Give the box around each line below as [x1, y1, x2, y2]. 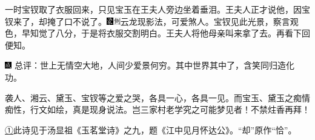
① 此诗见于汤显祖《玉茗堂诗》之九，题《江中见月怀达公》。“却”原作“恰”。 [5, 123, 297, 136]
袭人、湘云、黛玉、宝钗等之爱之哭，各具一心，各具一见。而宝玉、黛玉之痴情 [5, 91, 310, 104]
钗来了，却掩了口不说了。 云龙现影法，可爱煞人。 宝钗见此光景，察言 [5, 15, 290, 27]
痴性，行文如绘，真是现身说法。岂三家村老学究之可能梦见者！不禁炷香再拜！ [5, 103, 310, 116]
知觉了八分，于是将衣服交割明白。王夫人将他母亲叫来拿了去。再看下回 [30, 27, 310, 39]
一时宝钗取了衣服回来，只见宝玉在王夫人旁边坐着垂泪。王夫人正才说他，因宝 [5, 3, 310, 15]
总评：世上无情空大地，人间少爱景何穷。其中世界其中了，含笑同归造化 [14, 59, 294, 72]
